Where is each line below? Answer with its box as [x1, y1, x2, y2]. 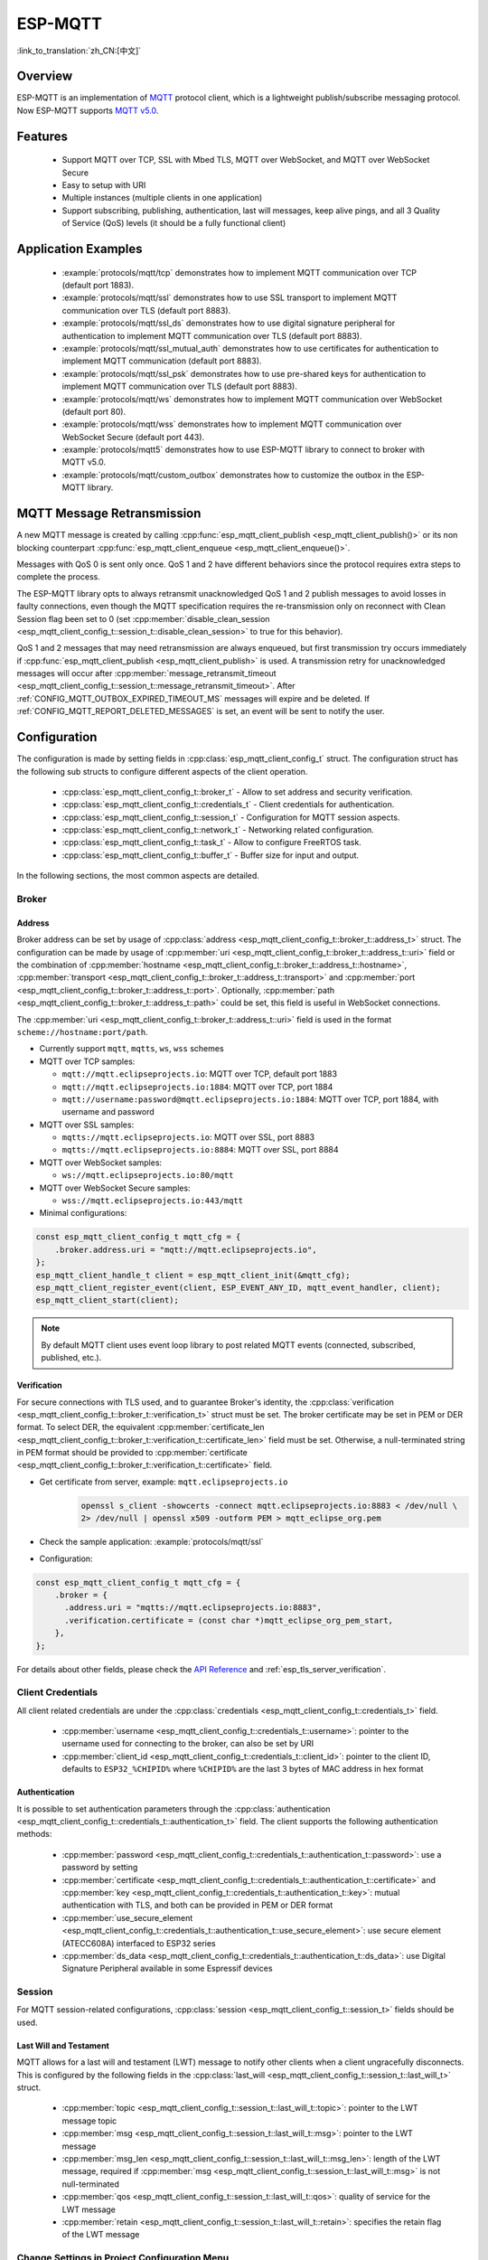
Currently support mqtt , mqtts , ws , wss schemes [39, 1043, 225, 1054]
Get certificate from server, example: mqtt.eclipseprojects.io [39, 1476, 288, 1487]
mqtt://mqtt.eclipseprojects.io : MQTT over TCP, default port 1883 [61, 1069, 338, 1079]
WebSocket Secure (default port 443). [61, 431, 205, 442]
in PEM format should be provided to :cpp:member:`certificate [16, 1447, 249, 1458]
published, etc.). [41, 1352, 102, 1363]
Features [16, 128, 68, 144]
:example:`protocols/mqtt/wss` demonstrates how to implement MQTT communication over [61, 419, 402, 429]
